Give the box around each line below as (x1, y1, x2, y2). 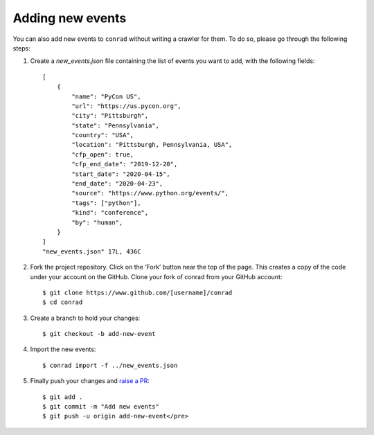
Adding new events (12, 10, 127, 26)
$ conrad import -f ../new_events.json (42, 361, 178, 369)
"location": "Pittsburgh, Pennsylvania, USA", (71, 141, 233, 149)
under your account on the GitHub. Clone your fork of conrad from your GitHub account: (30, 272, 283, 281)
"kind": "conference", (71, 208, 149, 217)
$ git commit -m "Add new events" (42, 402, 159, 411)
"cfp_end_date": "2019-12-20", (71, 160, 178, 168)
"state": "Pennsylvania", (71, 121, 159, 130)
